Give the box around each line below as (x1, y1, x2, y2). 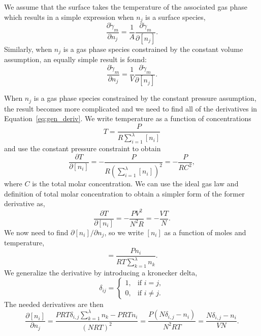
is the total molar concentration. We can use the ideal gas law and (32, 178, 239, 189)
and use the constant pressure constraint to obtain (4, 143, 161, 154)
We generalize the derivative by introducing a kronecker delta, (4, 267, 198, 277)
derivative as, (4, 198, 45, 209)
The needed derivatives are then (4, 299, 104, 310)
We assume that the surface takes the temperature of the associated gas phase (4, 2, 247, 12)
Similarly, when (4, 43, 52, 54)
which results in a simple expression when (4, 11, 134, 22)
